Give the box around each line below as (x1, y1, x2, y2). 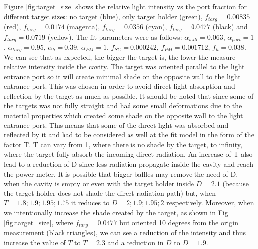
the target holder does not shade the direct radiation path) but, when (4, 187, 216, 198)
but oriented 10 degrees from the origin (119, 217, 238, 227)
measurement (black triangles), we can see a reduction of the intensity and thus (4, 227, 246, 237)
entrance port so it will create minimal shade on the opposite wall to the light (4, 71, 241, 81)
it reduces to (71, 197, 110, 208)
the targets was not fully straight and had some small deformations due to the (4, 100, 242, 111)
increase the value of (4, 237, 66, 247)
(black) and (212, 21, 248, 32)
